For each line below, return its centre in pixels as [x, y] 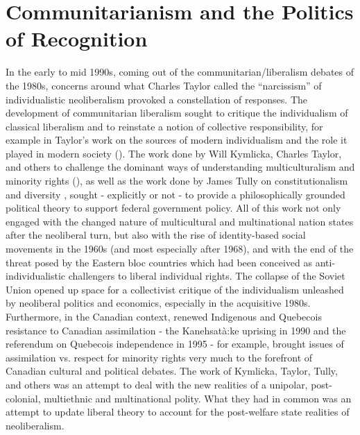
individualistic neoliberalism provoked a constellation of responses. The [156, 99]
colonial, [23, 398]
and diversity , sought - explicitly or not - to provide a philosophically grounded [175, 194]
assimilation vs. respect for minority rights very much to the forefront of [159, 357]
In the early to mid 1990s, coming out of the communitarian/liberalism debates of [180, 72]
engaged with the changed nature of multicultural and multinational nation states [180, 221]
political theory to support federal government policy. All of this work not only [173, 208]
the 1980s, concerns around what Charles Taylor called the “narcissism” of [164, 85]
